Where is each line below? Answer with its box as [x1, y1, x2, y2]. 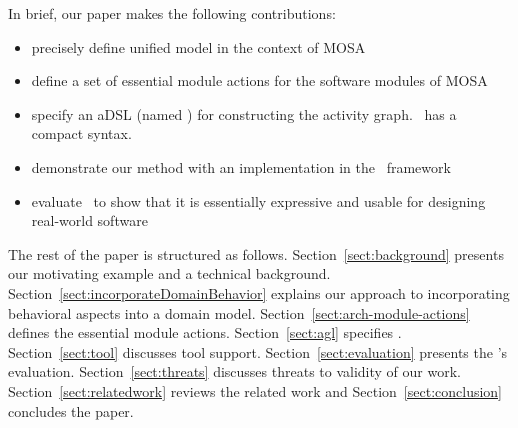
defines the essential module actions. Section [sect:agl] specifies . [8, 322, 402, 343]
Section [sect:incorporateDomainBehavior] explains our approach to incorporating [8, 282, 510, 303]
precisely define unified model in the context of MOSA [31, 36, 366, 57]
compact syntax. [31, 123, 132, 144]
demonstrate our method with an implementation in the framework [31, 156, 451, 177]
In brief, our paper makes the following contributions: [8, 3, 336, 23]
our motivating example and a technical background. [8, 263, 331, 284]
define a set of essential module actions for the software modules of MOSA [31, 70, 488, 91]
